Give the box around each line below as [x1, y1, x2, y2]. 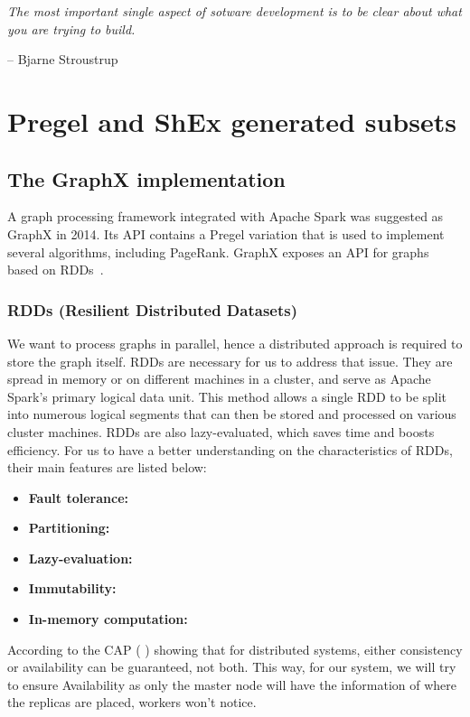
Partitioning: [28, 518, 110, 537]
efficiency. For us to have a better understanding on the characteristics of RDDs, [7, 440, 453, 459]
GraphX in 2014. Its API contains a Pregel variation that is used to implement [7, 224, 445, 243]
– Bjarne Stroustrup [7, 50, 118, 69]
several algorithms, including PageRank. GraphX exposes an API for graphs [7, 242, 429, 261]
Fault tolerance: [28, 488, 129, 507]
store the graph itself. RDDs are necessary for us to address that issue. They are [7, 351, 453, 370]
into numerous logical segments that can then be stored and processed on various [7, 405, 456, 424]
